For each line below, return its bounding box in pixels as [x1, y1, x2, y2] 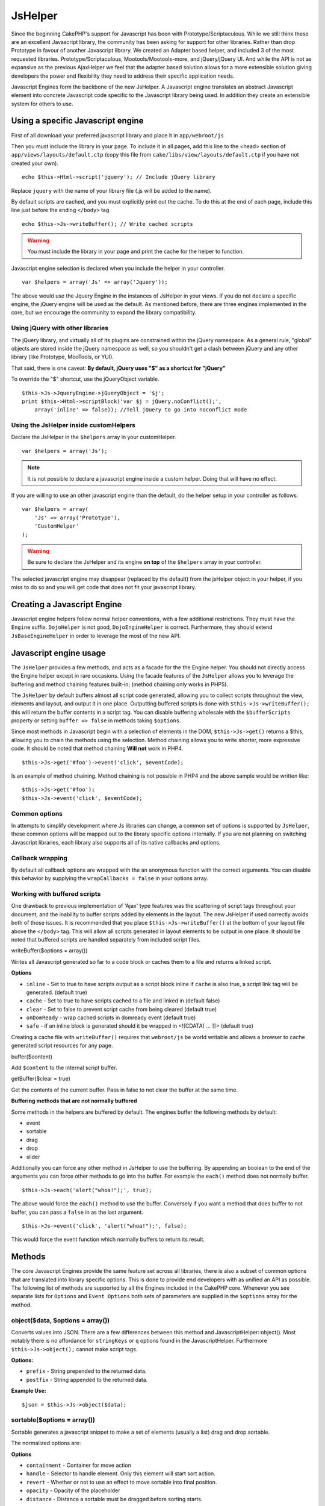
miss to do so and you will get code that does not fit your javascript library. [11, 584, 197, 591]
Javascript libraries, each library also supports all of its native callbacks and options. [11, 839, 221, 846]
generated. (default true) [26, 989, 87, 996]
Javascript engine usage [11, 648, 106, 658]
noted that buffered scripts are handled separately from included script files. [11, 936, 201, 943]
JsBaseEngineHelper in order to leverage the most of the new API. [11, 632, 181, 639]
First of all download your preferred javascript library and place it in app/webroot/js [11, 131, 224, 139]
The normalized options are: [11, 1440, 81, 1447]
